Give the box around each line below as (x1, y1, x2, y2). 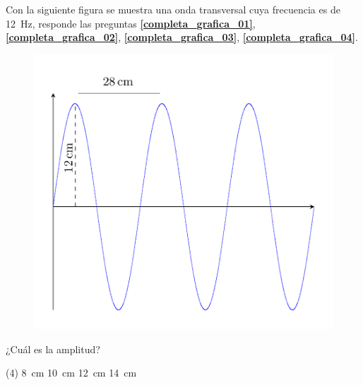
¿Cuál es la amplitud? (6, 341, 100, 356)
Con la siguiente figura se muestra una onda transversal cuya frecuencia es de (6, 2, 340, 16)
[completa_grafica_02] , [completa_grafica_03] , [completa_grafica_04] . (6, 30, 358, 45)
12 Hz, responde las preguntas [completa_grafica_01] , (6, 16, 256, 30)
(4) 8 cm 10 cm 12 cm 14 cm (6, 365, 137, 380)
